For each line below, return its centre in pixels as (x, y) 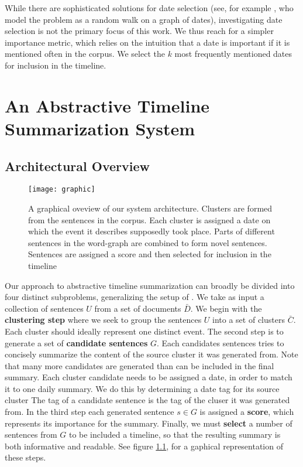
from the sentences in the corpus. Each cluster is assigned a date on (149, 219)
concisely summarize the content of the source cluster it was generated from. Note (151, 354)
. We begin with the (226, 308)
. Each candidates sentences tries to (220, 342)
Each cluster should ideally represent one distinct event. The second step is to (144, 331)
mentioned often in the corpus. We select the (85, 54)
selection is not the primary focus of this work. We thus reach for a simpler (139, 31)
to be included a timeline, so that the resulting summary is (175, 434)
